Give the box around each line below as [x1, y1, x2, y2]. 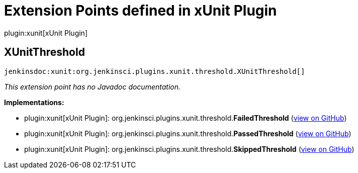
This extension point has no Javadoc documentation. [4, 82, 181, 91]
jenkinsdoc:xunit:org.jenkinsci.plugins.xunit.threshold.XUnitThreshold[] [4, 67, 305, 75]
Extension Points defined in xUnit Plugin [4, 2, 277, 19]
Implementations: [4, 98, 64, 107]
